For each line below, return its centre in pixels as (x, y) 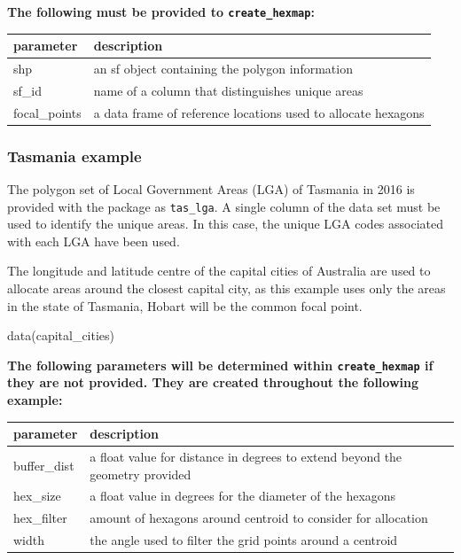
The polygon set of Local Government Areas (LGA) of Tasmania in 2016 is (211, 189)
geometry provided (141, 474)
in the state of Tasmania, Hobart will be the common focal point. (185, 305)
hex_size (37, 496)
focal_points (47, 112)
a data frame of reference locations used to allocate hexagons (259, 112)
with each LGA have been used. (94, 241)
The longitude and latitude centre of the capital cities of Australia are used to (219, 271)
